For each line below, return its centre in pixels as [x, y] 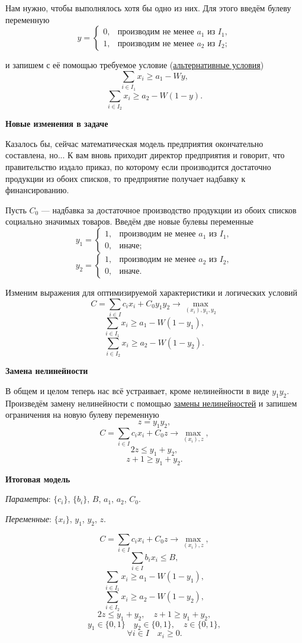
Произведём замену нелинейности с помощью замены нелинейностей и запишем [151, 403]
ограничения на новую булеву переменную [82, 415]
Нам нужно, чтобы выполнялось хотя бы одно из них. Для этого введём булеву [148, 8]
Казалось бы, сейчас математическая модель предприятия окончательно [134, 143]
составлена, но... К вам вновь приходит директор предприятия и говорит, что [145, 155]
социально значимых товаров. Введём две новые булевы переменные [130, 221]
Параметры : [28, 499]
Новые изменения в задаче [57, 124]
